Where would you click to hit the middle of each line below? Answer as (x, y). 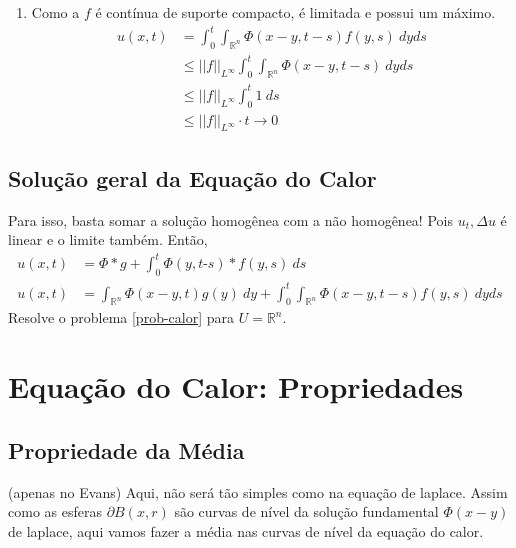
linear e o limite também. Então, (108, 239)
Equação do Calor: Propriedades (236, 386)
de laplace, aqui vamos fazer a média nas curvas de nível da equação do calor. (246, 530)
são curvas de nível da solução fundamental (306, 511)
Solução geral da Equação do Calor (192, 177)
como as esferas (55, 511)
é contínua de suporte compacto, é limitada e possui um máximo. (295, 12)
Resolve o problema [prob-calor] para (121, 317)
